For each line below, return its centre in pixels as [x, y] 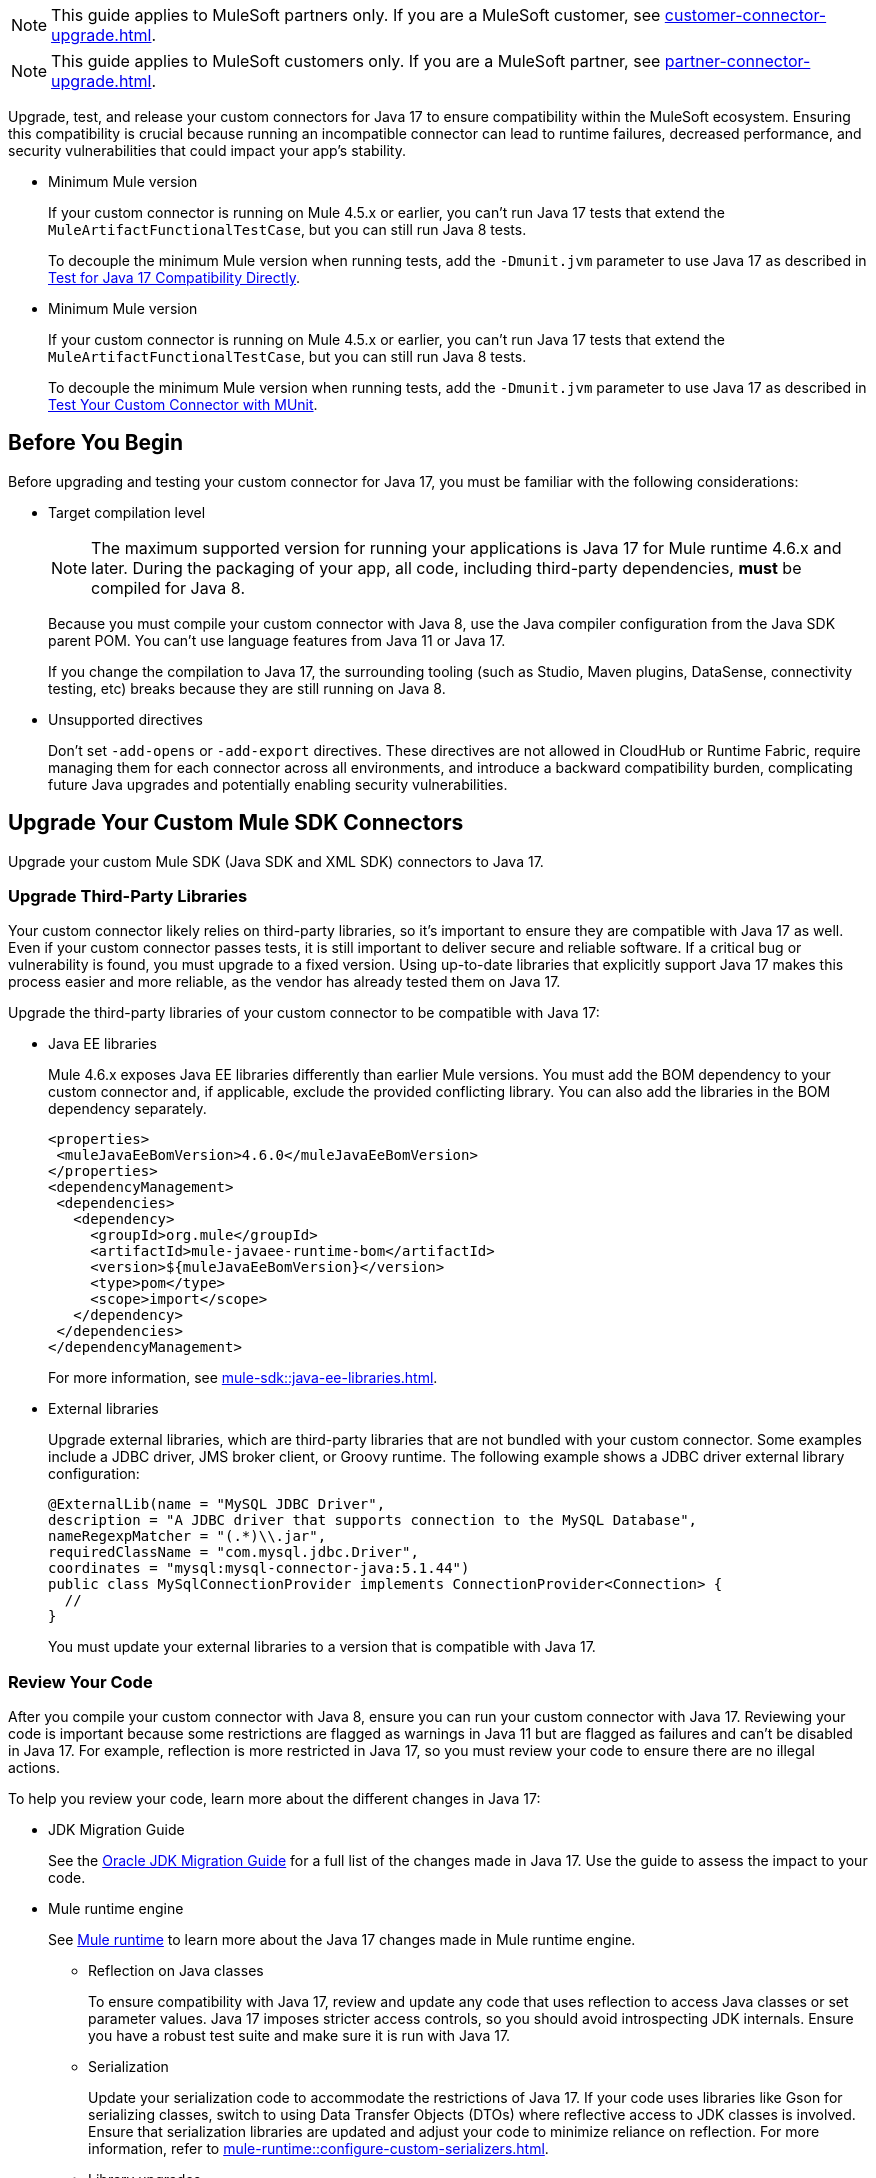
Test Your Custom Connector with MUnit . [183, 404]
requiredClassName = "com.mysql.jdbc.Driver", [233, 1552]
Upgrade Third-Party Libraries [128, 896]
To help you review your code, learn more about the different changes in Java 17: [274, 1799]
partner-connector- [737, 61]
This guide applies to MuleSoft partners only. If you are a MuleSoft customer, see [356, 15]
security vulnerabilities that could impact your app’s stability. [207, 150]
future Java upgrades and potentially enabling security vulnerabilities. [278, 784]
